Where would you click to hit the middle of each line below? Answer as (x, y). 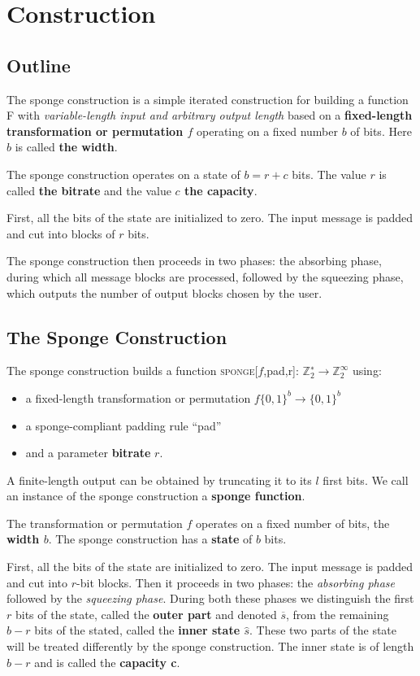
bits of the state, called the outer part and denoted (146, 614)
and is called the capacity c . (107, 662)
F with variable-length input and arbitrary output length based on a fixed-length (210, 115)
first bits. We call (366, 480)
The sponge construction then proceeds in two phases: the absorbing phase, (194, 261)
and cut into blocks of (61, 233)
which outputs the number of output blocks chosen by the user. (165, 292)
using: (367, 371)
